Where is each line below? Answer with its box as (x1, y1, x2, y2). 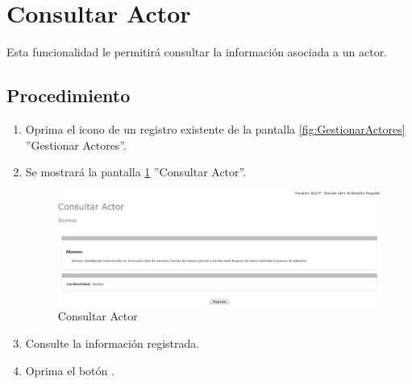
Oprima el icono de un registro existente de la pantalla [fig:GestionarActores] (25, 120, 406, 137)
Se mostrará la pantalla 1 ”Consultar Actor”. (25, 163, 247, 180)
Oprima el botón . (25, 361, 114, 378)
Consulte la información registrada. (25, 334, 200, 351)
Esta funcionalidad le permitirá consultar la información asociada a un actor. (6, 43, 388, 60)
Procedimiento (6, 83, 131, 108)
